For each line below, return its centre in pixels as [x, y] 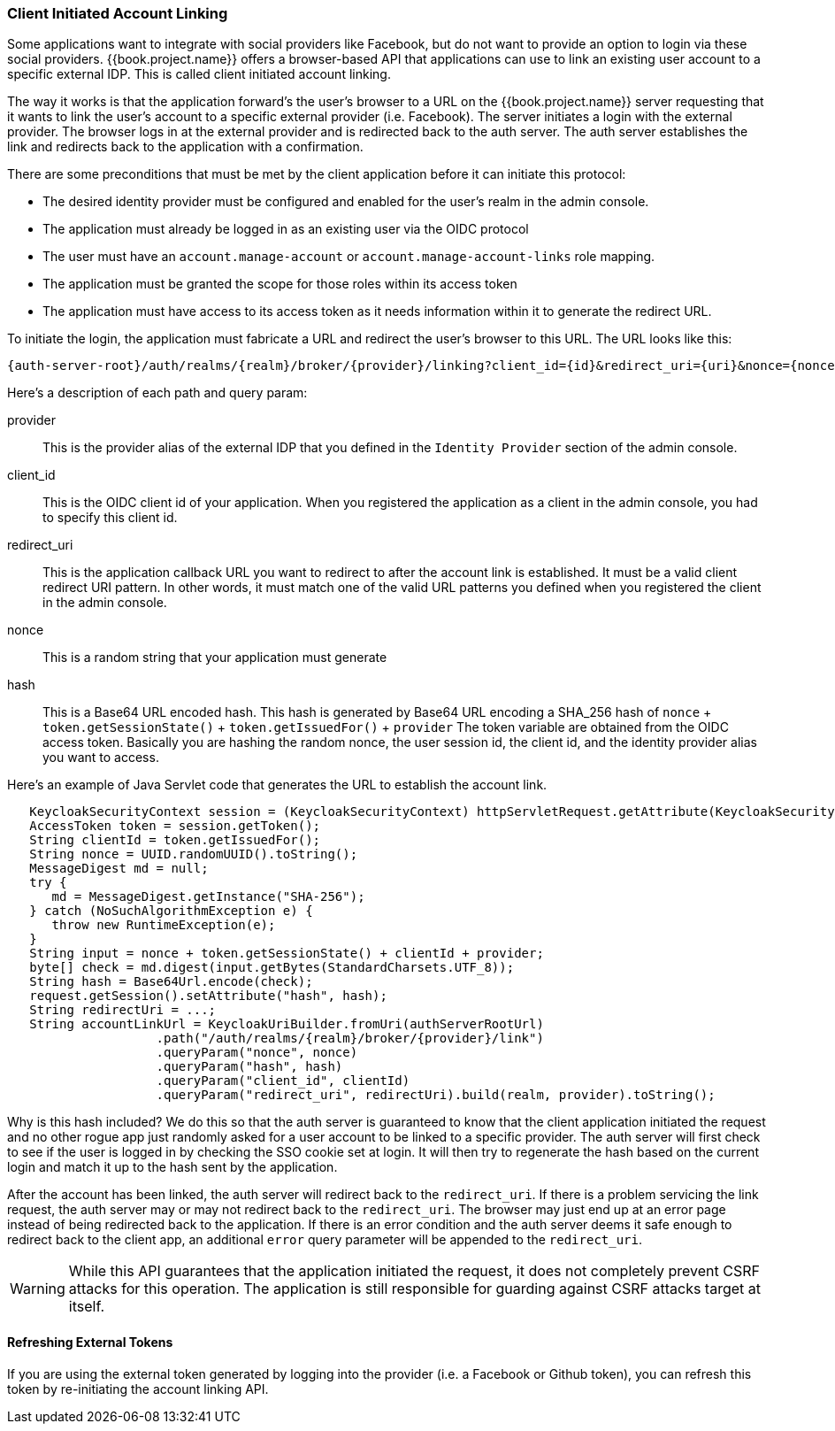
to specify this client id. [110, 518]
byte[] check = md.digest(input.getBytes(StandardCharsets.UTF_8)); [272, 968]
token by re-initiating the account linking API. [138, 1389]
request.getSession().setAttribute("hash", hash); [208, 996]
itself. [87, 1307]
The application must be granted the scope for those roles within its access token [280, 284]
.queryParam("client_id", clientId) [283, 1081]
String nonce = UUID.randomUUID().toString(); [194, 854]
